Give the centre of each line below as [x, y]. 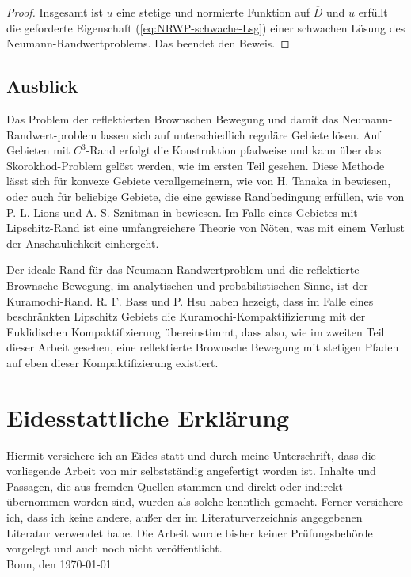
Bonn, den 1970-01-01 [59, 563]
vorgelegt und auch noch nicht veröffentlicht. [114, 548]
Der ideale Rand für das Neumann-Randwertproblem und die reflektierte [183, 270]
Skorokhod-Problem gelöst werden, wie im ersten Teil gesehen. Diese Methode [196, 165]
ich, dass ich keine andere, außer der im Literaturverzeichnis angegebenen [185, 516]
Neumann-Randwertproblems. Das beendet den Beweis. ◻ [148, 43]
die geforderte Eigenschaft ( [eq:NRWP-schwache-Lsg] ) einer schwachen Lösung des [206, 27]
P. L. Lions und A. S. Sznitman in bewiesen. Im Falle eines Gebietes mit [182, 212]
